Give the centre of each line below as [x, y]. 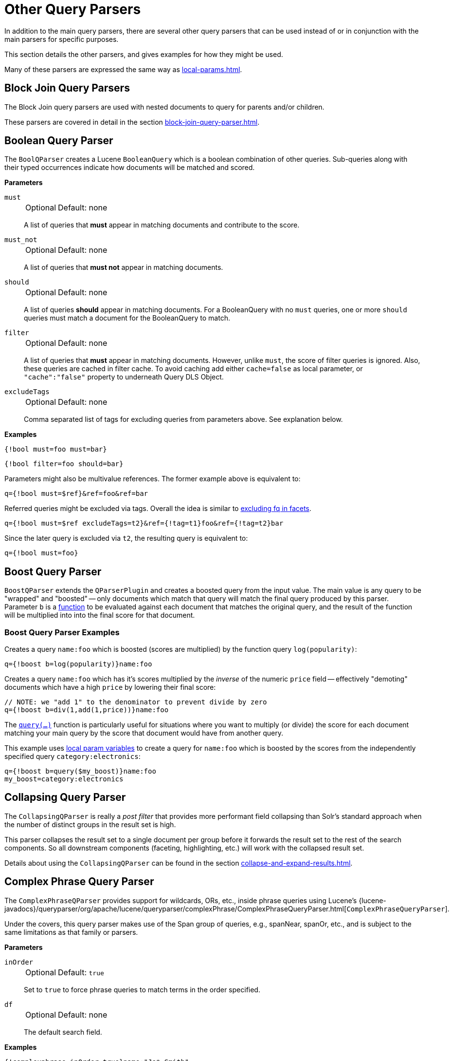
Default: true [81, 972]
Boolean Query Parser [59, 141]
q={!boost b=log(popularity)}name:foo [78, 664]
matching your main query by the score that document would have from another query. [144, 733]
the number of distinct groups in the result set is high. [90, 824]
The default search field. [63, 1032]
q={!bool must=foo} [41, 553]
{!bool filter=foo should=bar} [64, 464]
